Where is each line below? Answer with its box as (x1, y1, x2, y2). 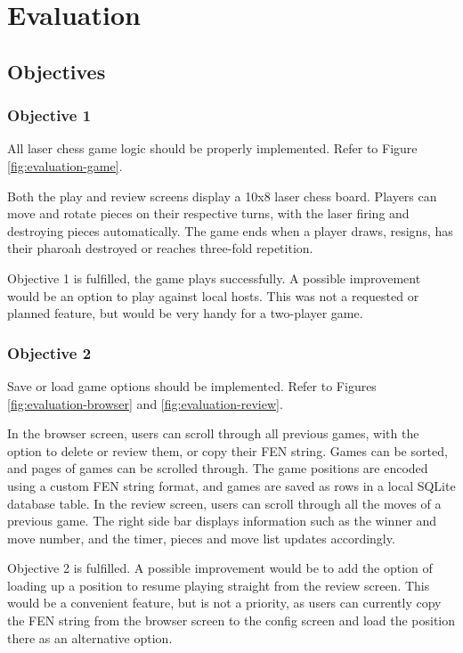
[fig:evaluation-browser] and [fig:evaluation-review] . (7, 394, 283, 412)
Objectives (7, 57, 106, 85)
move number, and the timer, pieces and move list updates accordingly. (7, 528, 395, 547)
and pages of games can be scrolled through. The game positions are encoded (7, 459, 428, 478)
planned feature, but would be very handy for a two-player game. (7, 304, 363, 322)
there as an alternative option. (7, 628, 173, 647)
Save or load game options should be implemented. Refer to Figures (7, 376, 377, 395)
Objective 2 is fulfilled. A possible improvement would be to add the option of (7, 559, 433, 577)
